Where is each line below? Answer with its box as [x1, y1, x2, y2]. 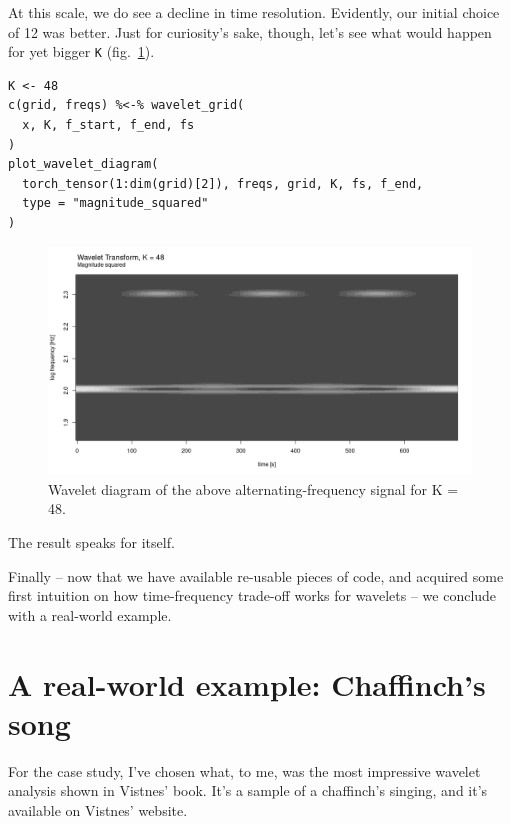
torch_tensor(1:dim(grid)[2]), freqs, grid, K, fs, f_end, [22, 176, 424, 191]
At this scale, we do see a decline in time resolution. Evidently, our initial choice [8, 2, 500, 22]
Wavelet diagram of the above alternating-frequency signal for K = [48, 478, 459, 499]
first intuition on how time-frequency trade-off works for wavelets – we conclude [8, 585, 497, 606]
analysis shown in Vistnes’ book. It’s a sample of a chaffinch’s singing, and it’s [8, 780, 488, 801]
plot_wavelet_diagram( [8, 157, 159, 172]
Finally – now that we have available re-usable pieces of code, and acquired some [8, 565, 504, 586]
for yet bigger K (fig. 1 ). [8, 41, 155, 62]
